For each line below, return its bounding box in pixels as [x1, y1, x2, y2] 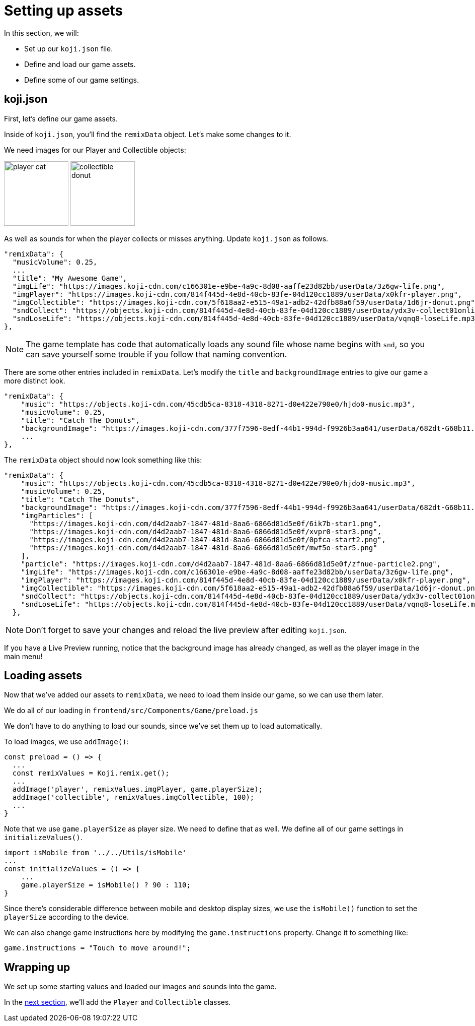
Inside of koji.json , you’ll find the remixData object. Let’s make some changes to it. [4, 130, 291, 139]
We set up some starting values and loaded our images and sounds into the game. [4, 982, 277, 991]
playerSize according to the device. [4, 913, 129, 922]
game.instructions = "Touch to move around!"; [4, 944, 191, 952]
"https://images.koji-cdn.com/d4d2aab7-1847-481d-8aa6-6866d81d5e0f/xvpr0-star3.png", [29, 527, 382, 536]
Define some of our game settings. [24, 75, 139, 84]
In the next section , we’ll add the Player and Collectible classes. [4, 998, 231, 1007]
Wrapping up [4, 960, 70, 974]
